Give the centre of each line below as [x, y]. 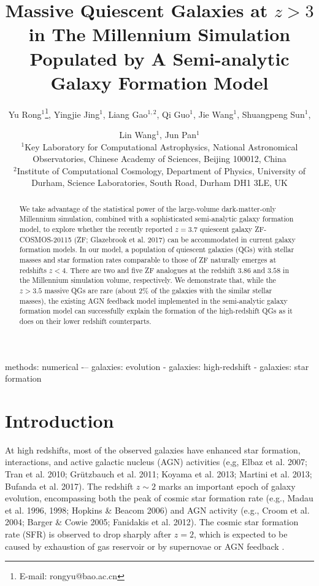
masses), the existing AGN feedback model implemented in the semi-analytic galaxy [153, 300]
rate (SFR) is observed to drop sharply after [88, 534]
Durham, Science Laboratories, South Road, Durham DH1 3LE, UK [159, 183]
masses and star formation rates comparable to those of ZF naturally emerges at [148, 259]
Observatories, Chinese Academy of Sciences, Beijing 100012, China [159, 159]
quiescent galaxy [226, 229]
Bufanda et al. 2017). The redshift [69, 486]
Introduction [60, 420]
